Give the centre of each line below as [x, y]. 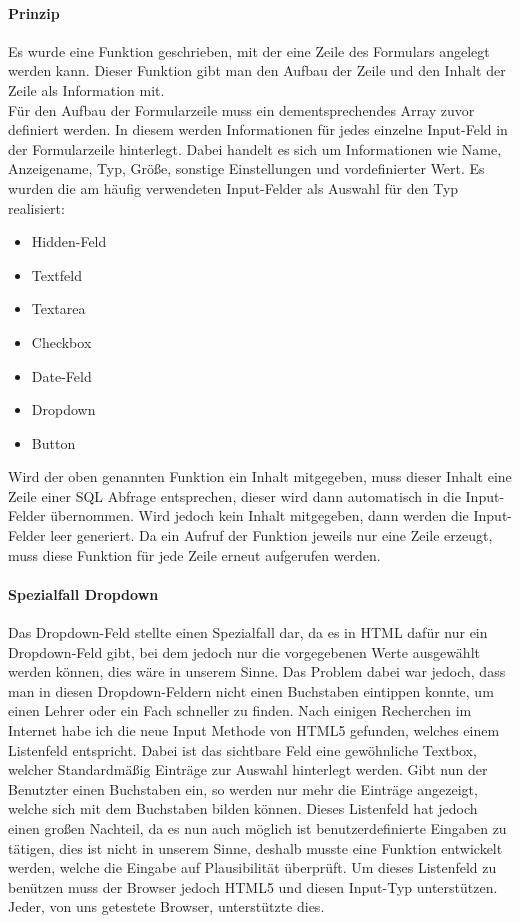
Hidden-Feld [69, 241]
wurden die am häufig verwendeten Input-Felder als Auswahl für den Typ [233, 187]
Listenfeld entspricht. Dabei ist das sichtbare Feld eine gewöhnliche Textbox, [242, 749]
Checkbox [61, 341]
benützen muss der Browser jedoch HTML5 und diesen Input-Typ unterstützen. [253, 886]
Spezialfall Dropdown [83, 593]
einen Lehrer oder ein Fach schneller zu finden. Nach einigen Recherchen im [240, 710]
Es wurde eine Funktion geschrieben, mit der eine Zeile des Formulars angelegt [249, 50]
